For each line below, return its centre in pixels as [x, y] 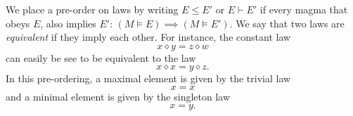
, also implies [68, 23]
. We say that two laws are [287, 23]
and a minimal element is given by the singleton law [118, 96]
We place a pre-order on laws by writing [92, 9]
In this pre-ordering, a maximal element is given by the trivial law [148, 78]
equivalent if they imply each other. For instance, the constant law [148, 37]
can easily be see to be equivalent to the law [101, 57]
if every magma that [304, 9]
